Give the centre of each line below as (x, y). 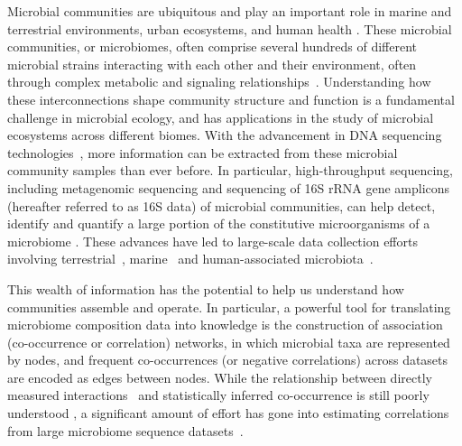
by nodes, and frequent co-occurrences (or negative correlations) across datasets (228, 360)
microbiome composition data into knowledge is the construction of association (225, 325)
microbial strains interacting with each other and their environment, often (212, 64)
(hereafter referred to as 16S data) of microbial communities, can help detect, (222, 205)
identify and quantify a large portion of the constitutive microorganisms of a (219, 223)
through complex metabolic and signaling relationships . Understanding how (219, 82)
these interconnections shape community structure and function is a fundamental (231, 99)
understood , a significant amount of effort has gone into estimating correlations (228, 413)
